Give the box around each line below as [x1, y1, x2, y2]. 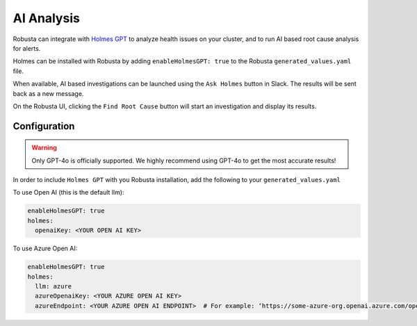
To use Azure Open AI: [13, 244, 78, 253]
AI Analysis [13, 10, 80, 26]
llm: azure [35, 282, 72, 290]
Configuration [13, 120, 75, 132]
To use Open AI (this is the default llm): [13, 188, 124, 197]
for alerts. [13, 44, 41, 52]
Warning [31, 143, 57, 152]
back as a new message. [13, 89, 84, 97]
